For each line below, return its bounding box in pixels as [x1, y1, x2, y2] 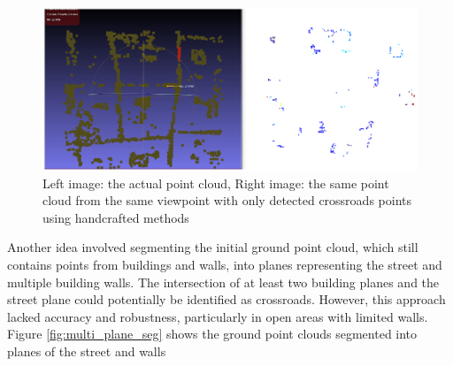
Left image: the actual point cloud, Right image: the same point [42, 173, 389, 192]
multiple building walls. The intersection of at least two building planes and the [7, 272, 440, 291]
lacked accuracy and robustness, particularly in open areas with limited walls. [7, 307, 428, 325]
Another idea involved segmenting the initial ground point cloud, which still [7, 238, 418, 256]
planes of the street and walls [7, 342, 166, 361]
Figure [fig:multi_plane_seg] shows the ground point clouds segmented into [7, 324, 418, 343]
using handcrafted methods [42, 208, 189, 226]
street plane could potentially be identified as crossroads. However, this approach [7, 290, 446, 309]
